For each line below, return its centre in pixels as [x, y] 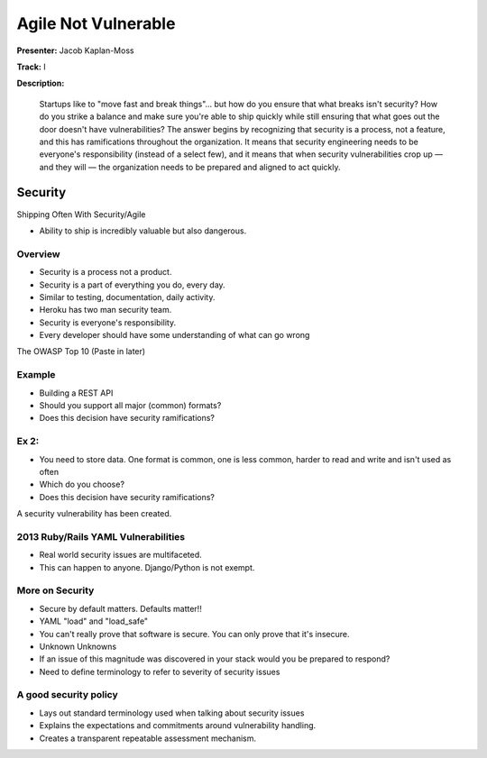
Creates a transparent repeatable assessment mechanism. [148, 738]
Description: [41, 83]
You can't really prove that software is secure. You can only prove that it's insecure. [195, 634]
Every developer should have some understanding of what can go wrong [175, 335]
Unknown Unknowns [78, 646]
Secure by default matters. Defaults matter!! [120, 608]
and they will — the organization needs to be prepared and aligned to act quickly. [190, 167]
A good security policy [68, 695]
